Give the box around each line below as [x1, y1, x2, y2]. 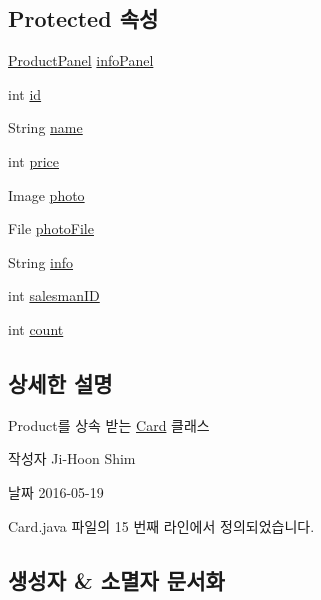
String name [8, 117, 83, 138]
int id [8, 83, 42, 104]
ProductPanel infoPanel [8, 50, 154, 71]
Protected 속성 [8, 3, 159, 34]
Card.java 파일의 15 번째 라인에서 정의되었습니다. [8, 515, 315, 536]
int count [8, 318, 64, 339]
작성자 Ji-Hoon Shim [8, 448, 136, 469]
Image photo [8, 184, 85, 205]
